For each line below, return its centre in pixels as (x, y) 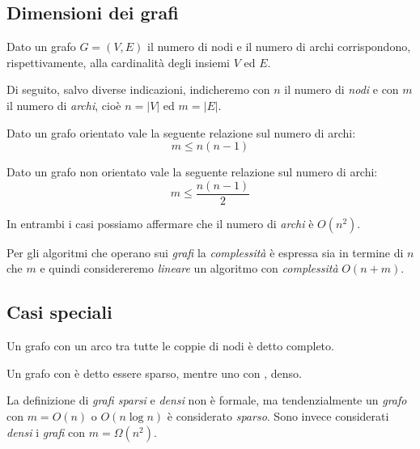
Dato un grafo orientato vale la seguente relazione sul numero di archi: (181, 132)
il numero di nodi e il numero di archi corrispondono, (279, 47)
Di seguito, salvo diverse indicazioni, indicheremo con (138, 89)
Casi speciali (59, 312)
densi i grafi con (46, 432)
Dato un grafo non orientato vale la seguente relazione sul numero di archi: (192, 172)
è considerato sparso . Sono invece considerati (278, 416)
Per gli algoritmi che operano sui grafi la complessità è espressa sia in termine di (205, 252)
